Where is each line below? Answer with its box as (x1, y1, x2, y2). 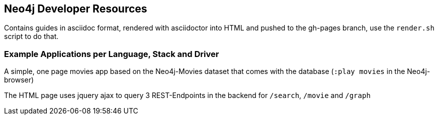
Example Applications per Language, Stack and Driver (4, 48, 219, 59)
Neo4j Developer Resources (4, 2, 147, 15)
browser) (4, 75, 34, 84)
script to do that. (4, 32, 59, 41)
